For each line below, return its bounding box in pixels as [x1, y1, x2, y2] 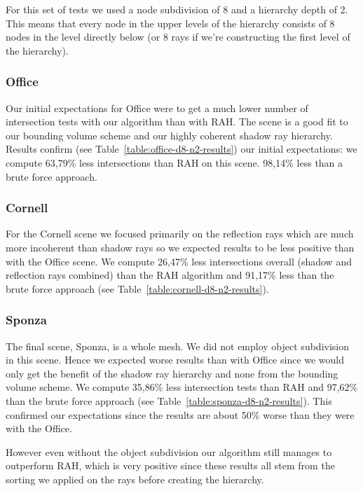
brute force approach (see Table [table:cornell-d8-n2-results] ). [6, 281, 269, 296]
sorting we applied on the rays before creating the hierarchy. [6, 471, 264, 486]
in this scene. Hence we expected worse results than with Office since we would [6, 352, 345, 367]
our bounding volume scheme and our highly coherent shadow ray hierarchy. [6, 127, 333, 142]
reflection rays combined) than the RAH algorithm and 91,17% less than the [6, 268, 334, 282]
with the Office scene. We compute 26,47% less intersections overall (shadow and [6, 254, 352, 268]
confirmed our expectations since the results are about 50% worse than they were [6, 407, 355, 422]
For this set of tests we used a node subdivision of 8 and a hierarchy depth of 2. [6, 2, 348, 16]
